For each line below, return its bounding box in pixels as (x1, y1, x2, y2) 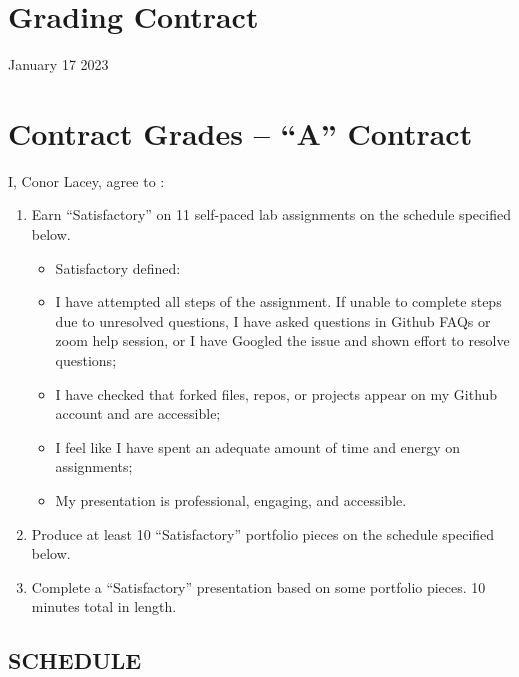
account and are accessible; (55, 403, 221, 424)
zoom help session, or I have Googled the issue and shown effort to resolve (55, 330, 510, 351)
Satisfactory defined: (55, 257, 181, 278)
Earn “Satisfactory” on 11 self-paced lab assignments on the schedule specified (31, 204, 511, 225)
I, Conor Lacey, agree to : (8, 170, 165, 191)
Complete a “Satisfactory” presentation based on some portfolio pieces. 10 (31, 576, 486, 597)
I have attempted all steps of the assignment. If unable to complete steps (55, 291, 502, 312)
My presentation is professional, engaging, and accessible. (55, 489, 407, 510)
